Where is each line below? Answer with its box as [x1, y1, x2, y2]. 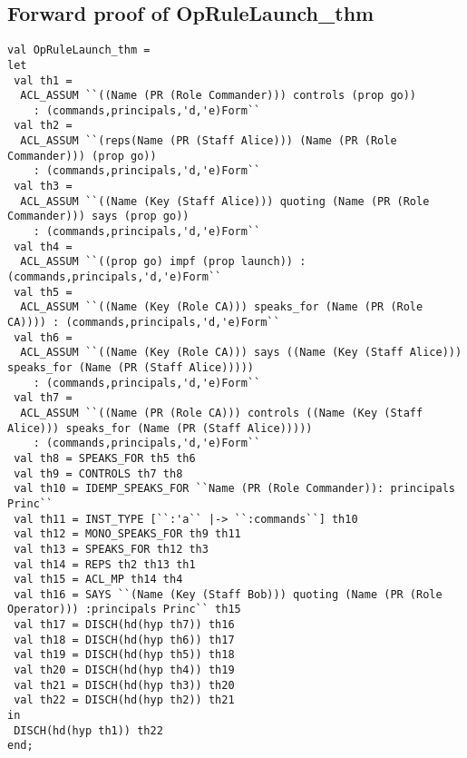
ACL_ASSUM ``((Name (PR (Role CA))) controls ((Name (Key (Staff [20, 406, 423, 419]
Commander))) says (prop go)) [7, 210, 190, 223]
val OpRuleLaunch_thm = [7, 44, 151, 57]
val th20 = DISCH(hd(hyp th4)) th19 [14, 664, 235, 677]
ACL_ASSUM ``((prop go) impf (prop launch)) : [20, 255, 306, 269]
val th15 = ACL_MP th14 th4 [14, 573, 183, 586]
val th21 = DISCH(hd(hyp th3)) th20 [14, 678, 235, 692]
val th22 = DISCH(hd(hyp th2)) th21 [14, 694, 235, 707]
